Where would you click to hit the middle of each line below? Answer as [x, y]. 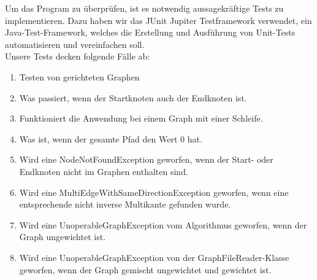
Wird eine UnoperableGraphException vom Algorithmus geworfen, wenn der [163, 224]
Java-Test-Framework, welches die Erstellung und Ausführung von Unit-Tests [150, 32]
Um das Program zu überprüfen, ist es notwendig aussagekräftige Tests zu [144, 8]
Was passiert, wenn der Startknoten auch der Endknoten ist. [133, 97]
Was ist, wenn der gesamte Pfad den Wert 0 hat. [111, 138]
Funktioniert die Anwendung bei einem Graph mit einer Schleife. [141, 118]
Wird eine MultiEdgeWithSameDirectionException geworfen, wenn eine [154, 192]
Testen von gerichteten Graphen [79, 76]
